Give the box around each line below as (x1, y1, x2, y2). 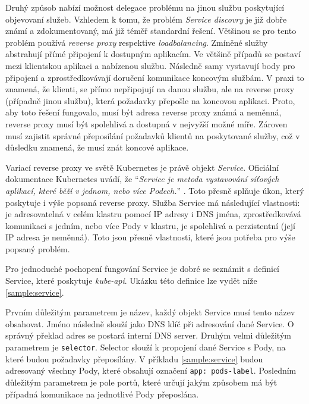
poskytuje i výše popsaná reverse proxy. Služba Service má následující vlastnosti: (5, 196, 300, 208)
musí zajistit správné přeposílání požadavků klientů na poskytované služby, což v (5, 129, 300, 142)
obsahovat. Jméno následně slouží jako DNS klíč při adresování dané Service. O (5, 317, 294, 330)
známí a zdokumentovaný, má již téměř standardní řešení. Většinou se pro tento (5, 24, 297, 37)
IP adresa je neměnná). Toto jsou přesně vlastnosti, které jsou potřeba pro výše (5, 231, 295, 243)
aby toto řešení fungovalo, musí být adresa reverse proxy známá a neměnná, (5, 106, 282, 118)
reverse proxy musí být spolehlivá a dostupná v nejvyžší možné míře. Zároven (5, 117, 288, 130)
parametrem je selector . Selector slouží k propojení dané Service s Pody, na (5, 341, 286, 353)
